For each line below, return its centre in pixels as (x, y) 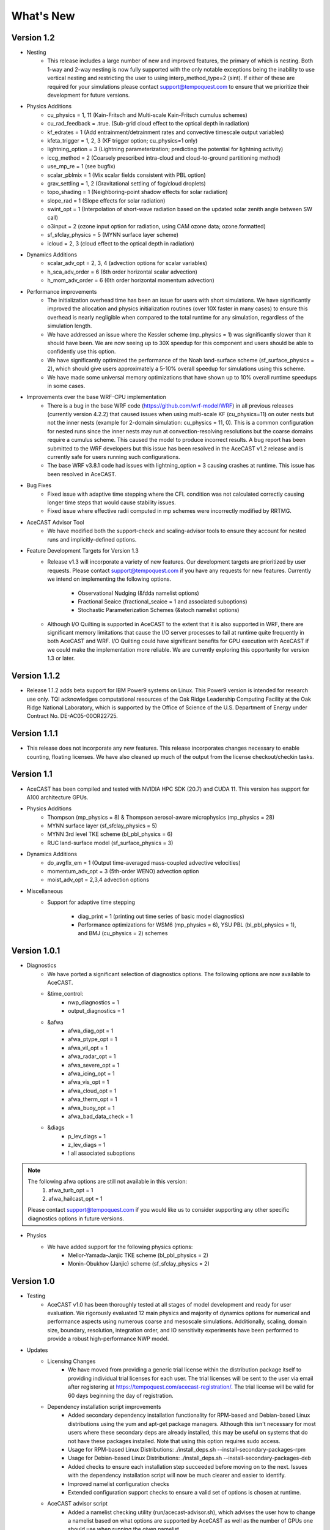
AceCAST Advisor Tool (55, 522)
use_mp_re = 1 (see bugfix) (81, 166)
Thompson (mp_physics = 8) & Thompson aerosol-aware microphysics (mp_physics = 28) (161, 817)
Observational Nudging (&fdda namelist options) (139, 593)
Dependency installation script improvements (104, 1406)
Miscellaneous (45, 891)
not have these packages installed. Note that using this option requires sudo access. (174, 1441)
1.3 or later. (61, 659)
